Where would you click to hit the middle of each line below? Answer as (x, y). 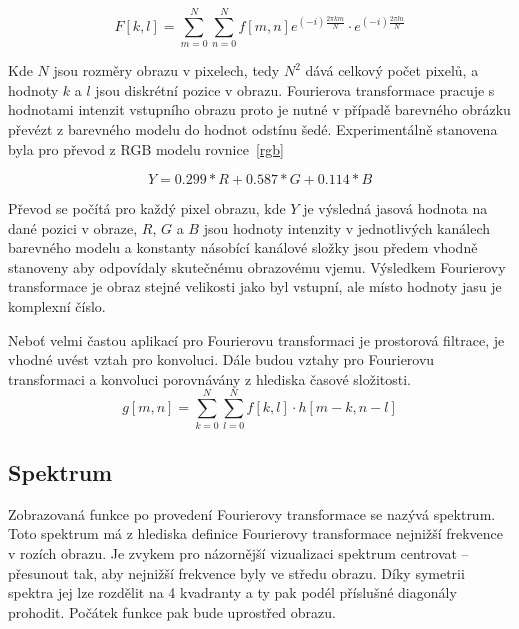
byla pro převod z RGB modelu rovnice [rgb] (146, 148)
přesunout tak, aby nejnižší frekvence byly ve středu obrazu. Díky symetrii (236, 572)
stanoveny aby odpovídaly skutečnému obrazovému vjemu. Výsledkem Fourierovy (257, 266)
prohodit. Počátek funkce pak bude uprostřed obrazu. (172, 611)
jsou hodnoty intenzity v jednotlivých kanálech (347, 227)
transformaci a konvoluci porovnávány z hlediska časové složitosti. (209, 378)
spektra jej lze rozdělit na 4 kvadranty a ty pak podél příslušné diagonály (232, 592)
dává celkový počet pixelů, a (392, 70)
